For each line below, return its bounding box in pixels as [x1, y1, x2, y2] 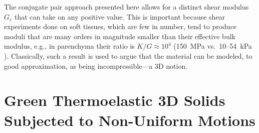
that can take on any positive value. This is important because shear [15, 11, 225, 22]
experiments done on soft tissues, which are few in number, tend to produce [4, 21, 237, 32]
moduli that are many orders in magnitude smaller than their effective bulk [4, 31, 235, 41]
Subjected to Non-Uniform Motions [4, 109, 255, 130]
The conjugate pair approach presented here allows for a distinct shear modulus [4, 2, 249, 12]
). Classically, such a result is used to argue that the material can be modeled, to [4, 50, 252, 61]
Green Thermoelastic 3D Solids [4, 90, 225, 110]
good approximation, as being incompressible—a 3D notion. [4, 60, 188, 71]
